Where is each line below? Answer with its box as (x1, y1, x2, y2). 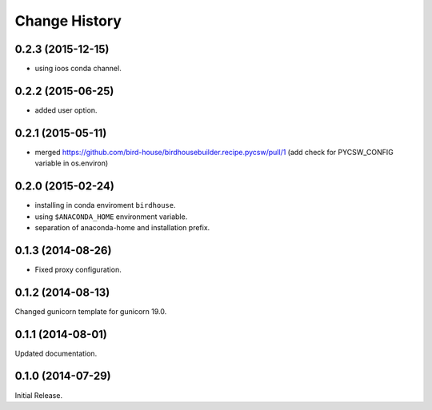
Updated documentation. (14, 348, 98, 358)
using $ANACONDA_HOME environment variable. (34, 212, 188, 221)
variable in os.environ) (34, 158, 109, 168)
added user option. (34, 105, 98, 115)
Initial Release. (14, 390, 63, 400)
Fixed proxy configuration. (34, 265, 122, 274)
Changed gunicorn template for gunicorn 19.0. (14, 306, 167, 316)
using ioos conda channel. (34, 64, 122, 74)
